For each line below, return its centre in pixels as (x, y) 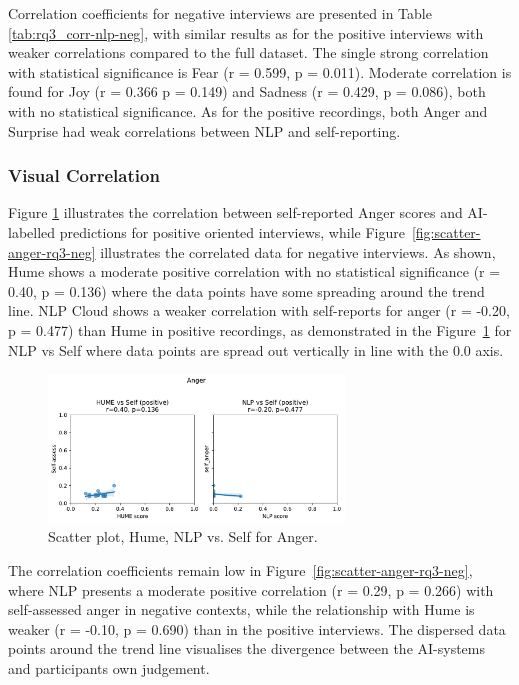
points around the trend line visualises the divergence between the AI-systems (247, 648)
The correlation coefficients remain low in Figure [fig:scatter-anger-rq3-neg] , (240, 570)
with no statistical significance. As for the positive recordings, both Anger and (248, 110)
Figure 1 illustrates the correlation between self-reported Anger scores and (235, 212)
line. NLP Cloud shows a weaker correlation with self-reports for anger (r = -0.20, (259, 310)
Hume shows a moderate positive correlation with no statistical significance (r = (254, 271)
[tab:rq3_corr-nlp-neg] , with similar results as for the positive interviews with (246, 32)
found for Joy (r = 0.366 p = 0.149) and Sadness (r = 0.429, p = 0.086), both (247, 91)
